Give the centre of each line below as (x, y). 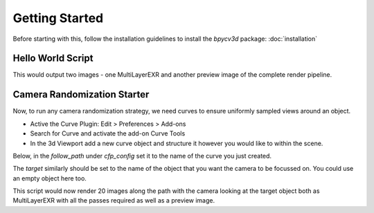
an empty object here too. (50, 178)
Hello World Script (53, 58)
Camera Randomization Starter (81, 94)
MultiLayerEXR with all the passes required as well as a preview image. (114, 201)
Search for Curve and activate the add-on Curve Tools (108, 133)
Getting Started (58, 18)
